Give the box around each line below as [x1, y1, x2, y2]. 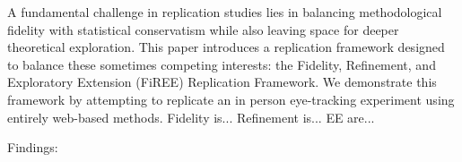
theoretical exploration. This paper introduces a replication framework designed [7, 38, 445, 56]
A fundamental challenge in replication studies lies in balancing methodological [7, 3, 442, 21]
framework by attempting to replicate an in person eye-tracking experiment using [7, 90, 455, 108]
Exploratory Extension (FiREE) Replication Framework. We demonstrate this [7, 72, 437, 91]
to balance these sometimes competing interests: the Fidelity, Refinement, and [7, 55, 436, 73]
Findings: [7, 138, 58, 157]
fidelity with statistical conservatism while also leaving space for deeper [7, 20, 399, 38]
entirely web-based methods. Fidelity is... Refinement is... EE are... [7, 107, 375, 126]
